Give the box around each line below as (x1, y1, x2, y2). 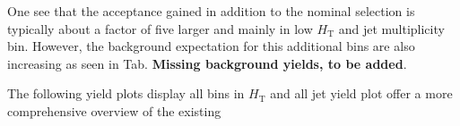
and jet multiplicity (338, 19, 445, 38)
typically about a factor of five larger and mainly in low (7, 19, 313, 38)
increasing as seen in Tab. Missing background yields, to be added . (7, 54, 407, 72)
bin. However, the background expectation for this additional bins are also (7, 37, 415, 55)
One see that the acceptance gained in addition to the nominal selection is (7, 2, 415, 20)
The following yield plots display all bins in (7, 84, 245, 103)
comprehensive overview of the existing (7, 101, 221, 120)
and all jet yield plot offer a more (270, 84, 453, 103)
